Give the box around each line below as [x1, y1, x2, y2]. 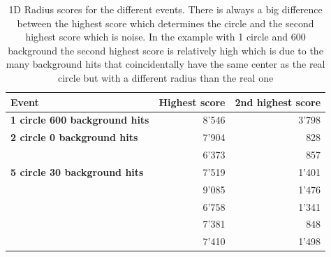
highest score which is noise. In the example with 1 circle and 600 [25, 29, 306, 44]
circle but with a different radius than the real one [57, 70, 274, 85]
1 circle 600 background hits [10, 112, 149, 127]
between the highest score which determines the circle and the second [17, 15, 314, 30]
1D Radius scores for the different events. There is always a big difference [8, 2, 323, 16]
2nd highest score [235, 94, 321, 109]
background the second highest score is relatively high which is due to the [8, 43, 323, 57]
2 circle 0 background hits [10, 130, 138, 145]
